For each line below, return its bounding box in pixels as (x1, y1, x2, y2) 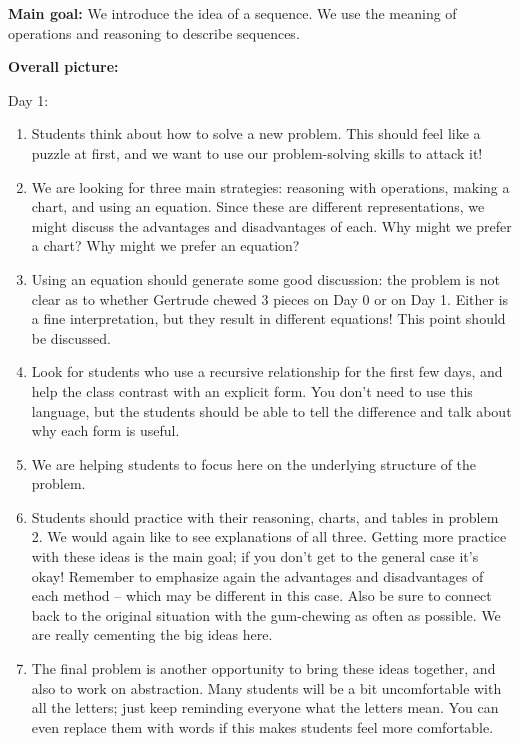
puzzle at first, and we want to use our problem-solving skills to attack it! (31, 142, 483, 163)
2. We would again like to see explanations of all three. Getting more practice (31, 526, 507, 547)
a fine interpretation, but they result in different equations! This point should (31, 308, 506, 329)
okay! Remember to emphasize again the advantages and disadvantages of (31, 565, 484, 586)
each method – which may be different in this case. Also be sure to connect (31, 585, 492, 606)
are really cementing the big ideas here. (31, 624, 273, 645)
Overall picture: (8, 56, 119, 77)
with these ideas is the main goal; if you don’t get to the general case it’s (31, 546, 479, 567)
